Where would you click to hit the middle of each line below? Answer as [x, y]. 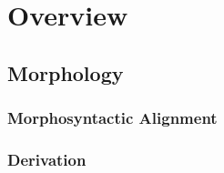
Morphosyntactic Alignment [112, 118]
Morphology [66, 72]
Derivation [47, 159]
